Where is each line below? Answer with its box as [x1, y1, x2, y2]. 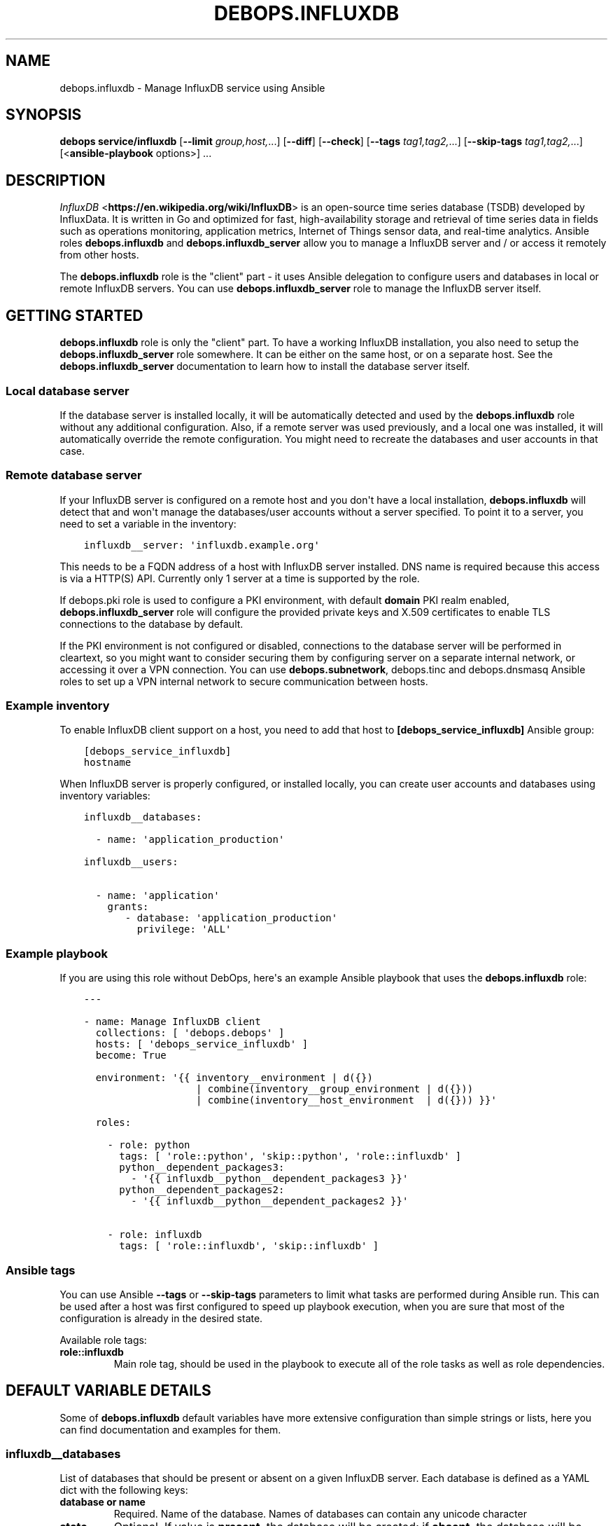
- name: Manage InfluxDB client [83, 1016, 261, 1028]
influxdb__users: [83, 856, 178, 868]
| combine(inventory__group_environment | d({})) [195, 1083, 474, 1095]
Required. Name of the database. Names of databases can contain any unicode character [113, 1508, 527, 1520]
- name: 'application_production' [95, 834, 285, 846]
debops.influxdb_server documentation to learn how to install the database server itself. [59, 360, 470, 373]
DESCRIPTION [6, 171, 106, 189]
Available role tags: [59, 1333, 147, 1346]
